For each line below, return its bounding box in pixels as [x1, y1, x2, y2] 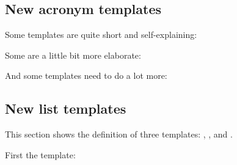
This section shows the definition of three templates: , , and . [5, 128, 233, 141]
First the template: [5, 148, 76, 161]
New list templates [5, 99, 126, 118]
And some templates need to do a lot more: [5, 69, 167, 82]
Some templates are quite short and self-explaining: [5, 28, 197, 41]
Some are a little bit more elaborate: [5, 48, 141, 61]
